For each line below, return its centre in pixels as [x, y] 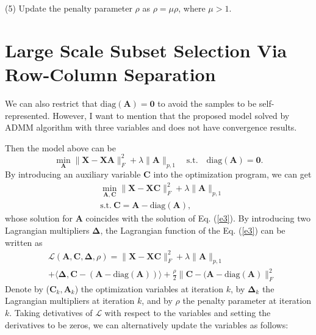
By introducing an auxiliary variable [73, 174]
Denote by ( [27, 288]
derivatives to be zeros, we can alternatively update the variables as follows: [147, 324]
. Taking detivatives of [51, 312]
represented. [27, 115]
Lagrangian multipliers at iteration [70, 301]
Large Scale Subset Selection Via [146, 50]
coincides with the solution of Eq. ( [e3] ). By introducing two [198, 218]
